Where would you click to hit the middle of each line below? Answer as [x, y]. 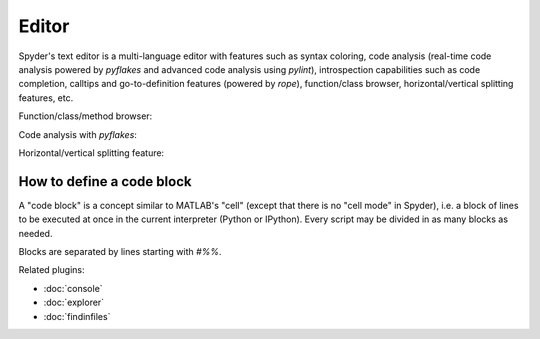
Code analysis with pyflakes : [77, 134]
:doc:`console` [73, 288]
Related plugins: [51, 270]
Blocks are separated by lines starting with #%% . [120, 251]
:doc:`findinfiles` [77, 316]
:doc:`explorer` [74, 302]
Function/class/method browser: [85, 116]
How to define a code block [105, 181]
